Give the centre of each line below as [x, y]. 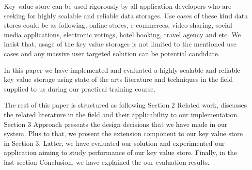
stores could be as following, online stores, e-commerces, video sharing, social [118, 25]
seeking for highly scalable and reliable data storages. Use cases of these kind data [126, 15]
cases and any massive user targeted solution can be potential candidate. [112, 53]
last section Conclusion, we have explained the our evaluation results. [107, 162]
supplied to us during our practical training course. [80, 88]
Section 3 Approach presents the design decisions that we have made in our [116, 124]
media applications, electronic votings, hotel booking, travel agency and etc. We [123, 34]
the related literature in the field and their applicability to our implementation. [122, 114]
